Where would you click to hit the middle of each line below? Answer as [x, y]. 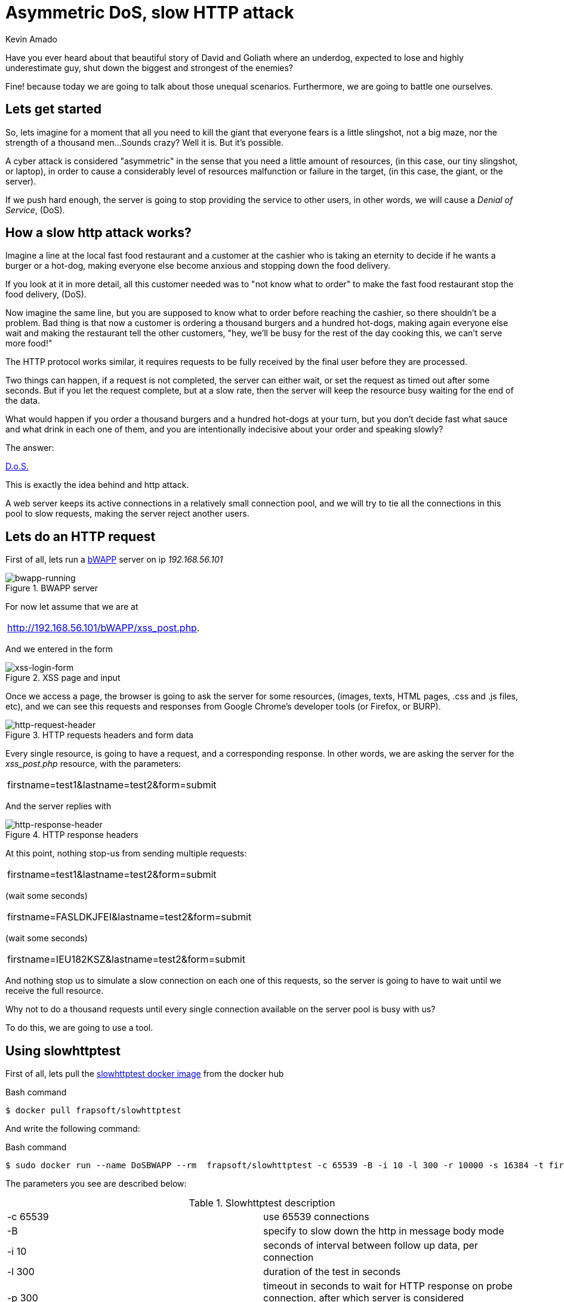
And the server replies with [58, 806]
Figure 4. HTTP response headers [72, 835]
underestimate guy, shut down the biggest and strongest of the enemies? [150, 67]
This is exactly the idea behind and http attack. [97, 485]
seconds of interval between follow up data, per [371, 1246]
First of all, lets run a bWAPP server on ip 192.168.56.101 [114, 560]
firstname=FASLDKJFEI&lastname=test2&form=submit [130, 917]
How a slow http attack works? [98, 233]
